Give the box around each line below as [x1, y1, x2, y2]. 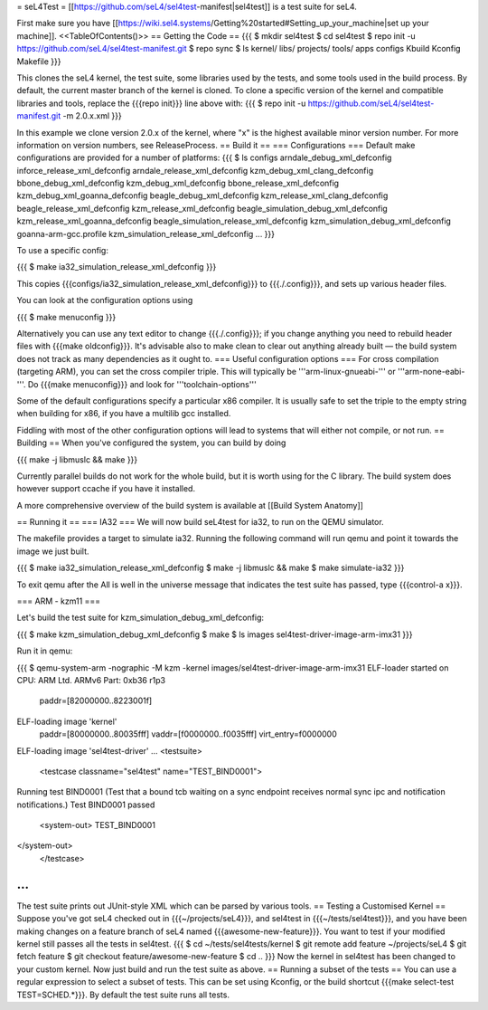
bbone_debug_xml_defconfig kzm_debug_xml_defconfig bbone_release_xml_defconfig [16, 177, 339, 189]
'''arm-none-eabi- [398, 367, 465, 377]
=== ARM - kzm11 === [16, 596, 101, 606]
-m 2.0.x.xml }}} [62, 110, 122, 121]
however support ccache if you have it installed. [16, 483, 196, 494]
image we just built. [16, 546, 89, 557]
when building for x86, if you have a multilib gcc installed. [16, 408, 231, 419]
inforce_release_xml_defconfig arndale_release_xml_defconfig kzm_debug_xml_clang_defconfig [16, 165, 374, 176]
